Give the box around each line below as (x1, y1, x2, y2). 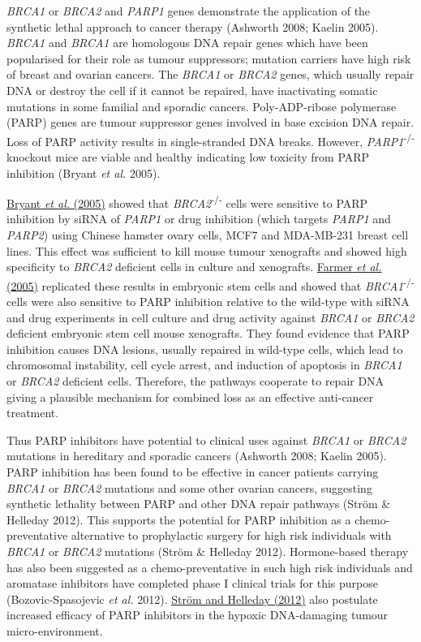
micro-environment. (6, 622, 103, 639)
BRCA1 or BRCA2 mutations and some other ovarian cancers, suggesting (6, 479, 372, 496)
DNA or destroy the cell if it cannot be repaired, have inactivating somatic (6, 81, 378, 98)
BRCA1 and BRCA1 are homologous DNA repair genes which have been (6, 34, 368, 51)
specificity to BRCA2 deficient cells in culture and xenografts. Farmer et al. (6, 258, 382, 275)
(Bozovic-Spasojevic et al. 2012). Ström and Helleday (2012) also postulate (6, 590, 378, 607)
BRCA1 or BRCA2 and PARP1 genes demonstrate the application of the (6, 2, 371, 19)
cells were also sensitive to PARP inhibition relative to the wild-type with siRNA (6, 293, 410, 310)
